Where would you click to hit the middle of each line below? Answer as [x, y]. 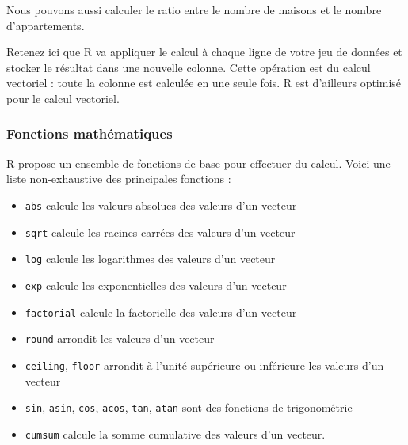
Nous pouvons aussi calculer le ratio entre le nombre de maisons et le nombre [194, 10]
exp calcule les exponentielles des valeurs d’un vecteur [156, 285]
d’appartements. [46, 25]
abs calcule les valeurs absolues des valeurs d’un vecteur [161, 205]
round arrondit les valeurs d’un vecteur [120, 339]
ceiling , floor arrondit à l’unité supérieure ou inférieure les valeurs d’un [204, 365]
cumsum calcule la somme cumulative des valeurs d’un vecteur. [175, 434]
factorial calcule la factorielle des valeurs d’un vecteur [161, 312]
